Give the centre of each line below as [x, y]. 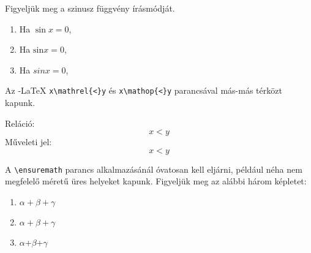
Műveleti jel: [28, 142]
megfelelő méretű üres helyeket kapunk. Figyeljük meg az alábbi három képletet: [156, 181]
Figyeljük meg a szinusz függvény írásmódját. [90, 8]
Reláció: [20, 123]
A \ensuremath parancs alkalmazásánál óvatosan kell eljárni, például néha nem [154, 169]
